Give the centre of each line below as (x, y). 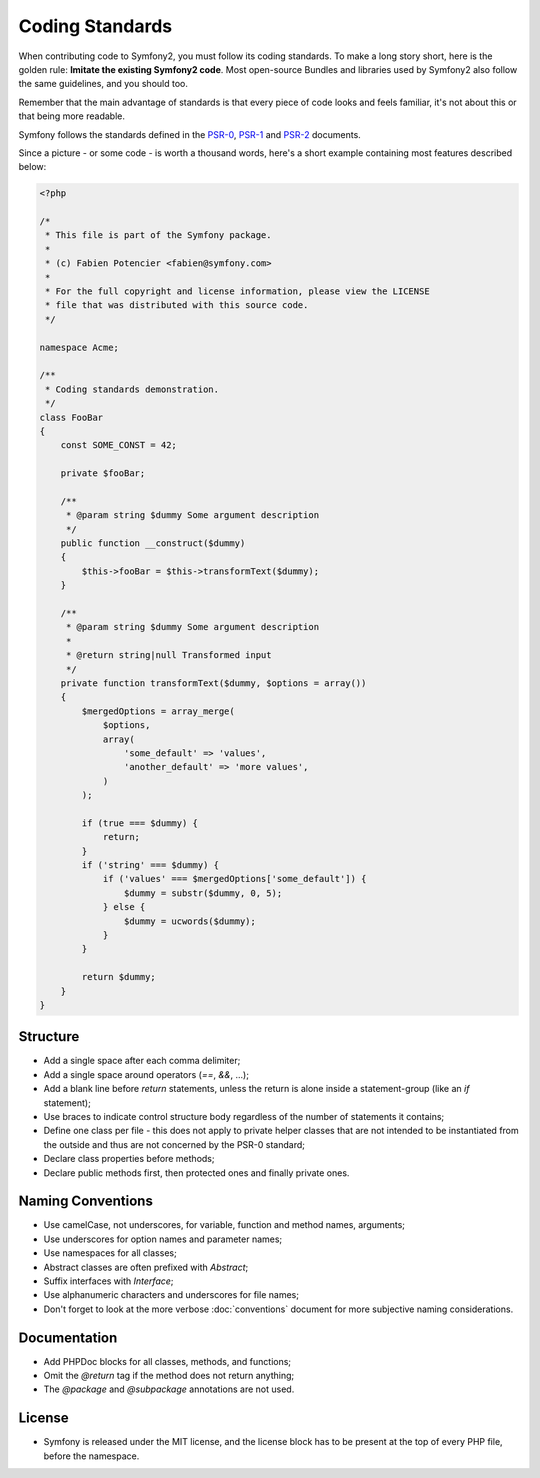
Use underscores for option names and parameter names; (163, 1239)
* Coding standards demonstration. (132, 389)
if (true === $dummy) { (140, 823)
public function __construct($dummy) (153, 543)
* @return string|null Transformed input (168, 655)
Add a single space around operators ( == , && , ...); (146, 1074)
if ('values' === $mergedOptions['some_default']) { (234, 879)
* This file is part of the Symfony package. (158, 235)
